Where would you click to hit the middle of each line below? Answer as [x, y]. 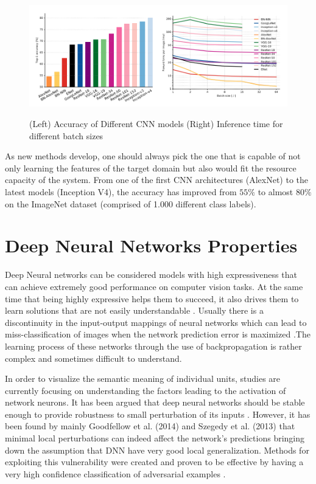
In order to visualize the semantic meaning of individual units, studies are [143, 379]
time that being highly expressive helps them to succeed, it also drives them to [152, 298]
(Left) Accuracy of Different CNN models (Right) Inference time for [156, 124]
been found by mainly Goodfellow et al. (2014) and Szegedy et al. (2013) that [150, 426]
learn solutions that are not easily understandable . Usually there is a [134, 310]
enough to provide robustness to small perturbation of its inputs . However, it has [158, 414]
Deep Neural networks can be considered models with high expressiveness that [151, 275]
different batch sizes [66, 135]
